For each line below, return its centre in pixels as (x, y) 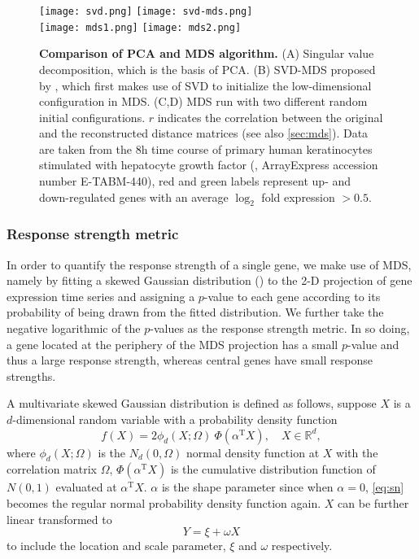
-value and (373, 344)
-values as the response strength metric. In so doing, (280, 328)
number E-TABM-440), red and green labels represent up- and (195, 181)
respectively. (302, 546)
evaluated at (86, 487)
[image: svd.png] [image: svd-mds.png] (146, 11)
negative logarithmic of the (74, 328)
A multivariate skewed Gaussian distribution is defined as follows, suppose (192, 403)
